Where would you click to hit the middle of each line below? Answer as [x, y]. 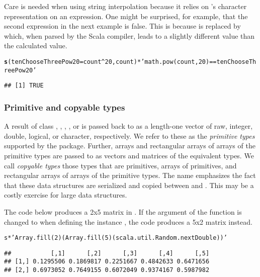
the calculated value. [36, 45]
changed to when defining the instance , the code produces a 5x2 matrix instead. [128, 221]
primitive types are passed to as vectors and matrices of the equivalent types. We [129, 155]
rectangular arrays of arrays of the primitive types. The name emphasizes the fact [130, 175]
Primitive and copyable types [65, 107]
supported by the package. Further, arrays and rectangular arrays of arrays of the [130, 146]
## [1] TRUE [24, 86]
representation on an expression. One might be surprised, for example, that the [126, 16]
